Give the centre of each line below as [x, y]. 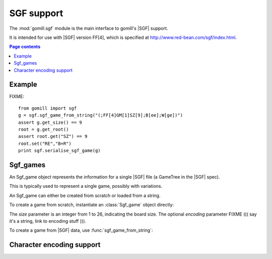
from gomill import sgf [48, 108]
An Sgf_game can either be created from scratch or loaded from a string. [85, 195]
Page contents [25, 47]
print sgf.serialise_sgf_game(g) [59, 151]
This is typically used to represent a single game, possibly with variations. [86, 186]
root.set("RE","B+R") [45, 143]
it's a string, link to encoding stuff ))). [48, 221]
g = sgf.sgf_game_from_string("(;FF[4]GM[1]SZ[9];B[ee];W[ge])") [101, 115]
